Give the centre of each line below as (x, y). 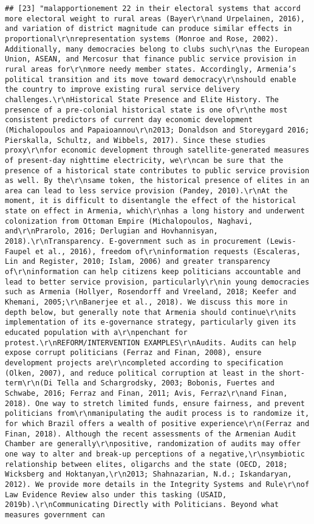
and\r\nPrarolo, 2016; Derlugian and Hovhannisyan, (111, 231)
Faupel (18, 251)
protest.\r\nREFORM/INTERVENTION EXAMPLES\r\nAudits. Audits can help (151, 343)
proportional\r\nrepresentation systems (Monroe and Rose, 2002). (142, 39)
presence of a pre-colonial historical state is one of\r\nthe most (146, 110)
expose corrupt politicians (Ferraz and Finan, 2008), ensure (133, 353)
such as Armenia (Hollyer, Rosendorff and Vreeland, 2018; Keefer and (151, 292)
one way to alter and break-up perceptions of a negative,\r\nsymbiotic (155, 454)
